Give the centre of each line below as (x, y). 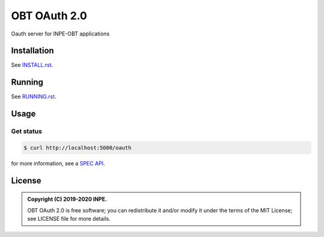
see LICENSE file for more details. (69, 219)
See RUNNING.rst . (34, 97)
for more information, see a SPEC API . (58, 163)
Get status (26, 131)
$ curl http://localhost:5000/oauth (78, 148)
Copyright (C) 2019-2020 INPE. (67, 199)
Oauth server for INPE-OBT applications (60, 34)
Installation (32, 51)
